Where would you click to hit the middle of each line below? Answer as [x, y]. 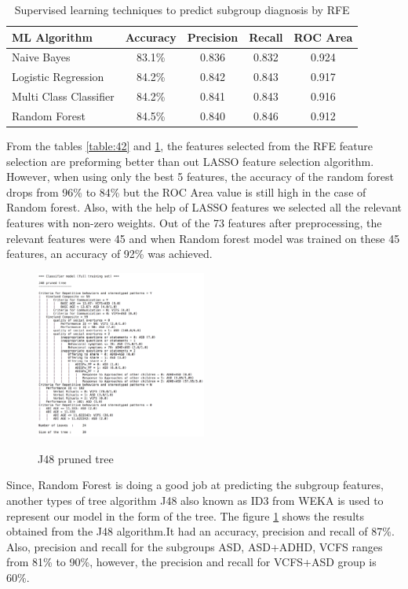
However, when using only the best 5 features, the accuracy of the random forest [200, 177]
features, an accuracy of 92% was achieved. [109, 254]
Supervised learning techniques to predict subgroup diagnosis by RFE [182, 9]
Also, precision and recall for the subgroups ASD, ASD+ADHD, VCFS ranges [195, 546]
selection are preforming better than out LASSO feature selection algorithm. [190, 161]
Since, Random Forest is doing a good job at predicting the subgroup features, [195, 485]
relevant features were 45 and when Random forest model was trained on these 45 [203, 238]
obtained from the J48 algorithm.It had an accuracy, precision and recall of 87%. [200, 531]
